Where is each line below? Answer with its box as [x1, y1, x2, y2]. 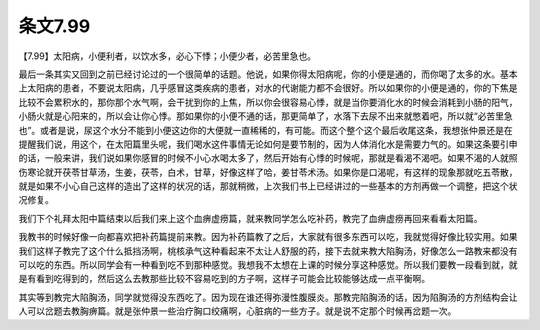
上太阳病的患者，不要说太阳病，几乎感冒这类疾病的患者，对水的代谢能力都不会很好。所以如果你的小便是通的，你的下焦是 [18, 82, 518, 94]
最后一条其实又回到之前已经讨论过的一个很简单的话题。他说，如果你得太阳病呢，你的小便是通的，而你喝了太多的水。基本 [18, 68, 518, 80]
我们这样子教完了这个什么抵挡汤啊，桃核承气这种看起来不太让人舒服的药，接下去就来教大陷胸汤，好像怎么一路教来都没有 [18, 245, 518, 257]
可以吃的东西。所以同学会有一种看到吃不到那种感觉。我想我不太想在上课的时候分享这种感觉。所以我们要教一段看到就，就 [18, 259, 518, 271]
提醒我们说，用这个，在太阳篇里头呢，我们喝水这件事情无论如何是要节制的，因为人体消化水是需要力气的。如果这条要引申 [18, 138, 518, 150]
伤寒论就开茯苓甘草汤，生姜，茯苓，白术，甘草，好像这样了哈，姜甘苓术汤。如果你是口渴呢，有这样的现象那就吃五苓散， [18, 166, 518, 178]
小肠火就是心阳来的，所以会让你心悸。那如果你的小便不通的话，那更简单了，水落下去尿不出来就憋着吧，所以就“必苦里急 [18, 110, 514, 122]
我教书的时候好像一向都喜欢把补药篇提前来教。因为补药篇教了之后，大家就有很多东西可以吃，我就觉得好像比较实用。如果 [18, 231, 518, 243]
